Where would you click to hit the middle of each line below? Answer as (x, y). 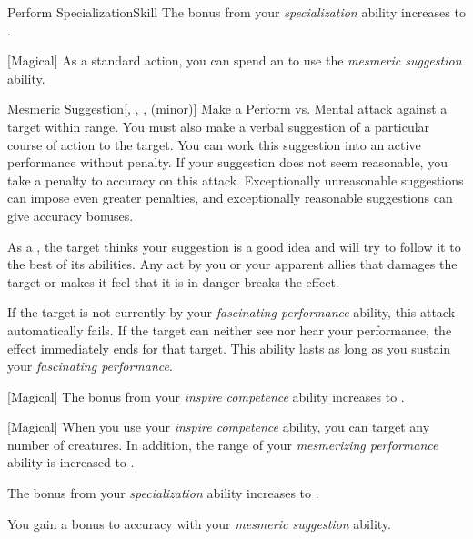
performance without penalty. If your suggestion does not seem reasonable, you (227, 162)
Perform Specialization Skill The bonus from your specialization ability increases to (236, 12)
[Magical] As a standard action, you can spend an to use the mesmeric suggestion (235, 60)
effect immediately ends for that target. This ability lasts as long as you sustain (229, 348)
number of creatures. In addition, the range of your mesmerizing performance (223, 444)
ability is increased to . (71, 462)
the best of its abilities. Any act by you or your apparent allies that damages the (232, 264)
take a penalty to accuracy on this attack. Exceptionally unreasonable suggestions (236, 180)
